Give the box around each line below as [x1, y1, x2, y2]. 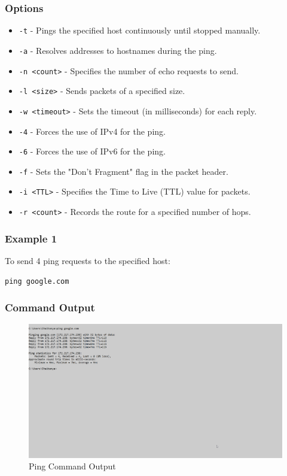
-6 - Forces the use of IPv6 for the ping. [19, 145, 166, 157]
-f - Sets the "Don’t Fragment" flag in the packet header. [19, 165, 228, 177]
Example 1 [5, 231, 57, 245]
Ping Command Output [29, 460, 116, 472]
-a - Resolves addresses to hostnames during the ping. [19, 44, 217, 56]
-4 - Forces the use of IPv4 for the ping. [19, 125, 166, 137]
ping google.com [5, 277, 69, 286]
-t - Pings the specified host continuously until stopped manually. [19, 24, 261, 37]
